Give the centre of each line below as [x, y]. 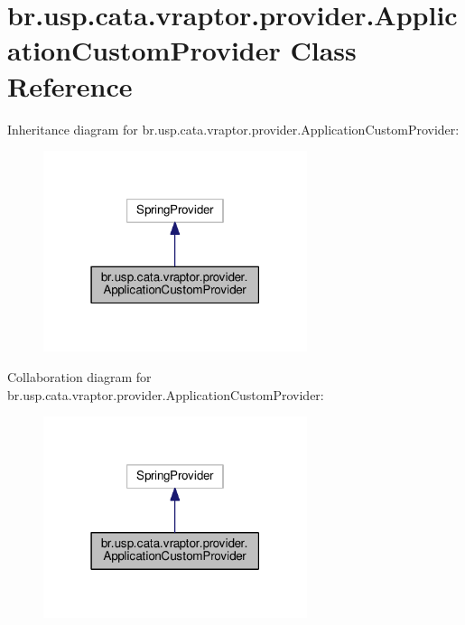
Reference [70, 85]
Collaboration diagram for [79, 377]
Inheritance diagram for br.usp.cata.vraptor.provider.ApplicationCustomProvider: [233, 129]
